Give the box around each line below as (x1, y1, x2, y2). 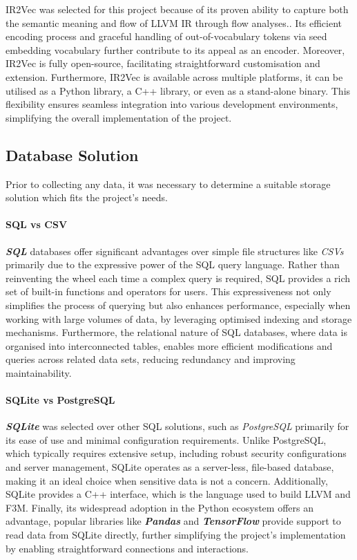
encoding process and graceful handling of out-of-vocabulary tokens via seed (6, 29, 327, 44)
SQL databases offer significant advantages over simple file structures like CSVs (6, 243, 344, 258)
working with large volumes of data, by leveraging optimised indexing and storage (6, 311, 352, 326)
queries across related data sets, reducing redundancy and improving (6, 352, 296, 366)
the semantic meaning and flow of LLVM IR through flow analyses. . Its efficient (6, 15, 342, 30)
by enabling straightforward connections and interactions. (6, 541, 249, 555)
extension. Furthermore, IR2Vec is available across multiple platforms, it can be (6, 69, 343, 84)
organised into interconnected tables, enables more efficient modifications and (6, 338, 333, 353)
